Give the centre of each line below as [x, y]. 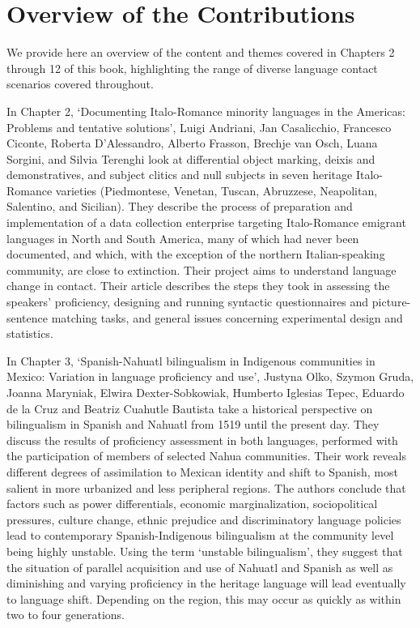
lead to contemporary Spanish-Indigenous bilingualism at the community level [200, 535]
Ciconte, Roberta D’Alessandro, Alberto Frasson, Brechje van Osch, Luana [192, 143]
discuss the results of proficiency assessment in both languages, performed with [202, 440]
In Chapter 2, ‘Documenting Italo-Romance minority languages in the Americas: [206, 111]
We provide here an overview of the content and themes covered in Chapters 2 [201, 52]
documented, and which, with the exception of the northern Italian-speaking [196, 254]
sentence [28, 317]
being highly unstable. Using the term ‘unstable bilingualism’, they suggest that [205, 551]
